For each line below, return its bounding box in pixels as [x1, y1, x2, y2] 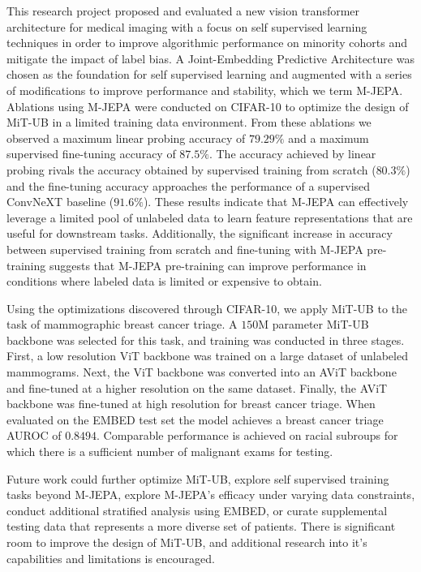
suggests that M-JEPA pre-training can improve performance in [49, 256, 367, 273]
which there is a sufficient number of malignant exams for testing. [6, 443, 333, 460]
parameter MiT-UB [272, 316, 369, 333]
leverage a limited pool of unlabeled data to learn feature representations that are [6, 209, 413, 226]
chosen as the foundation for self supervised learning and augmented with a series [6, 66, 412, 83]
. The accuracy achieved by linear [208, 145, 376, 162]
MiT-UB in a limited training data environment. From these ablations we [6, 114, 372, 131]
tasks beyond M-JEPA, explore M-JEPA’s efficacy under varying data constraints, [6, 486, 415, 503]
